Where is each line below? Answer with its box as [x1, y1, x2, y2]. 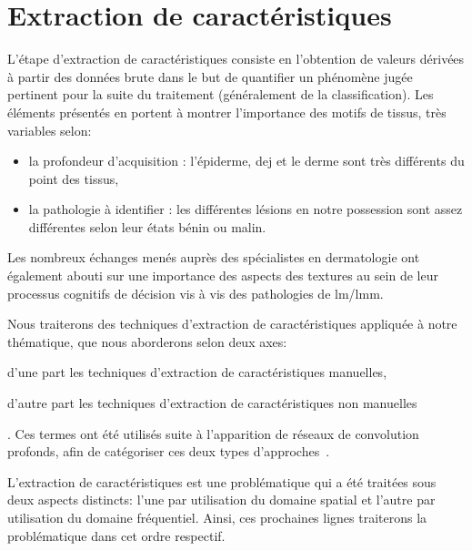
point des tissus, [28, 168, 119, 188]
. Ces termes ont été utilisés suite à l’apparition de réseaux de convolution [7, 423, 419, 443]
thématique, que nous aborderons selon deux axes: [7, 332, 287, 351]
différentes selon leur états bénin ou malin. [28, 217, 266, 236]
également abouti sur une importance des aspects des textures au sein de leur [7, 266, 438, 285]
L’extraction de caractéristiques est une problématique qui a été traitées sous [7, 472, 437, 491]
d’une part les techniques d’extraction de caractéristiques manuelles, [7, 362, 387, 382]
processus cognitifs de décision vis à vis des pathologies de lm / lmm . [7, 283, 384, 302]
